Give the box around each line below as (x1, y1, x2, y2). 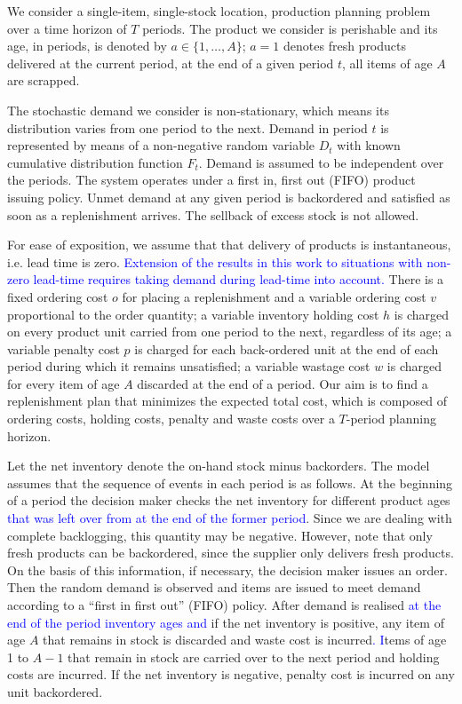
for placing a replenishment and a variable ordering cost (122, 287, 426, 305)
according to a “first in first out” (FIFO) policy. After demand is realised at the (7, 596, 442, 613)
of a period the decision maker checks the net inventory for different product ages (7, 491, 450, 510)
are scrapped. (7, 71, 80, 90)
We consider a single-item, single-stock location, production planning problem (7, 2, 431, 20)
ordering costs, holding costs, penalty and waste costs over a (7, 409, 335, 428)
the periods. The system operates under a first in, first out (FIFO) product (7, 170, 416, 189)
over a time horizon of (7, 19, 127, 37)
